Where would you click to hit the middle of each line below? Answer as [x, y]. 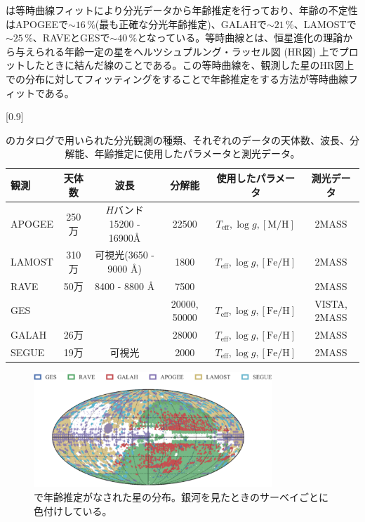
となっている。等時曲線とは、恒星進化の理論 [240, 38]
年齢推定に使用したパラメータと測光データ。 [197, 154]
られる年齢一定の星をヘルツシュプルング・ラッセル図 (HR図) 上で [187, 51]
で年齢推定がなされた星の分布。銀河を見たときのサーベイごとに [181, 497]
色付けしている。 [73, 510]
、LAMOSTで [325, 24]
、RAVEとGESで [71, 38]
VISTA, [331, 303]
